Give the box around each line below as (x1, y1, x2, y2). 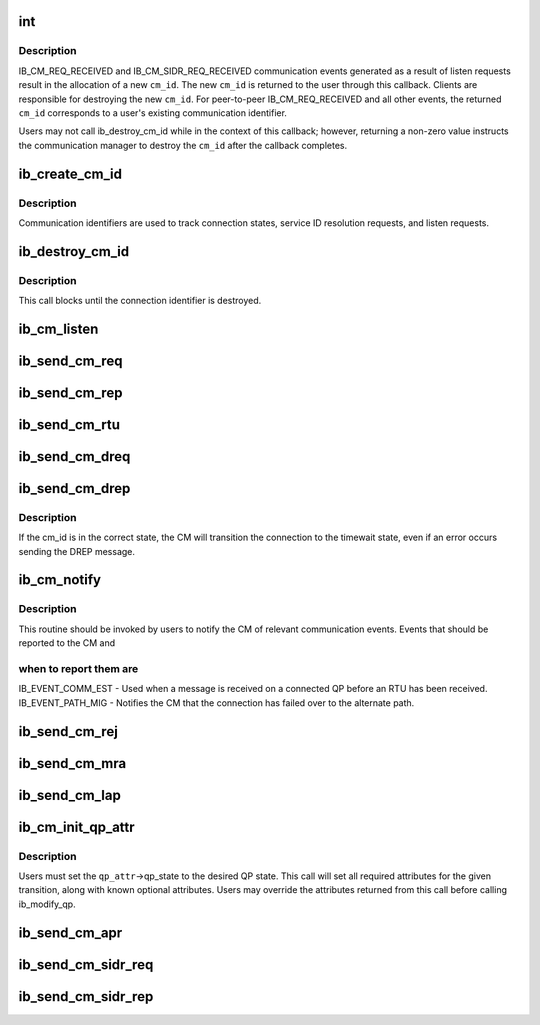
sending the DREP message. (18, 545, 135, 557)
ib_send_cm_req (18, 352, 123, 369)
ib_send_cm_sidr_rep (18, 988, 154, 1005)
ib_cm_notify (18, 571, 102, 589)
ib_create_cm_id (18, 165, 122, 182)
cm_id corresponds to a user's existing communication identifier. (18, 106, 287, 119)
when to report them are (18, 661, 139, 675)
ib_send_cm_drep (18, 480, 131, 497)
